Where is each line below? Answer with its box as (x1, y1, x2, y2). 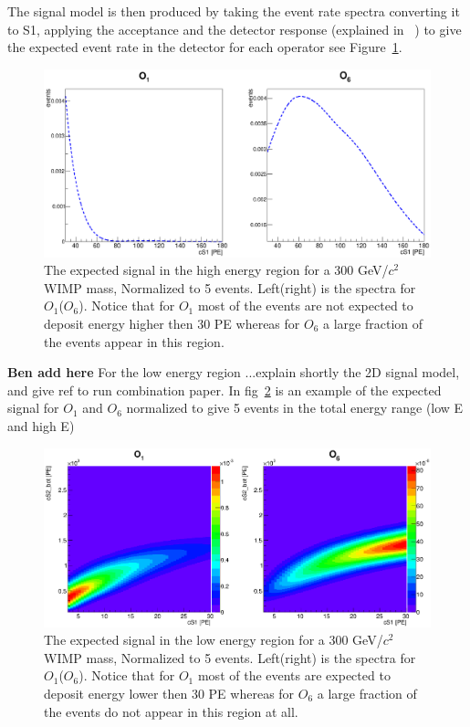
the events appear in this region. (44, 332, 225, 351)
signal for (7, 398, 59, 417)
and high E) (7, 416, 75, 435)
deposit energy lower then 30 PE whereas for (44, 683, 295, 702)
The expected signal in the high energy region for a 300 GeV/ (44, 260, 389, 279)
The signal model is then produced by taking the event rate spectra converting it (7, 2, 460, 20)
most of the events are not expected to (197, 296, 413, 315)
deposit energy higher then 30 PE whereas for (44, 313, 300, 332)
